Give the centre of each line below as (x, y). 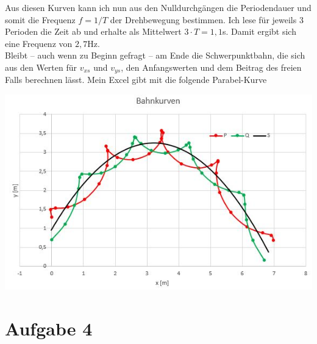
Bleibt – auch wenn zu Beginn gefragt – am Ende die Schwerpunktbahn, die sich (155, 55)
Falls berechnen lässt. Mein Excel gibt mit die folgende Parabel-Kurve (136, 80)
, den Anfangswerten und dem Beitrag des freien (211, 67)
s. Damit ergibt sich (259, 31)
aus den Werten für (41, 67)
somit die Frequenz (40, 19)
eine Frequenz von (39, 43)
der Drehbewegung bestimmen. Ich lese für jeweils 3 (207, 19)
